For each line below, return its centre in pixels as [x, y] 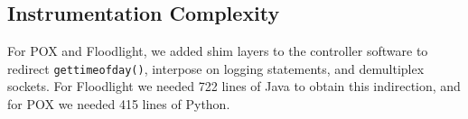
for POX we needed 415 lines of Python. [119, 104]
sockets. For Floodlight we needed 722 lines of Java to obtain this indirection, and [234, 86]
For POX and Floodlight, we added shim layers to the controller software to [218, 51]
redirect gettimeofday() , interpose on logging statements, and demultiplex [216, 68]
